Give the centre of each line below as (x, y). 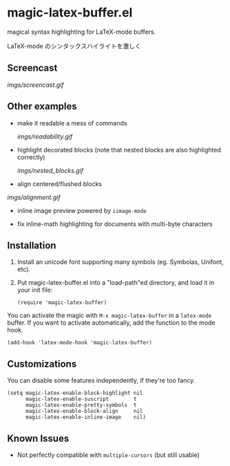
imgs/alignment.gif (34, 197)
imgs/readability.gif (45, 136)
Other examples (42, 107)
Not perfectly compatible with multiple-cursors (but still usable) (108, 455)
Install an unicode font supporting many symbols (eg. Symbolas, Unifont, (120, 262)
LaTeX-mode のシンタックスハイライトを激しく (74, 45)
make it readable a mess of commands (72, 123)
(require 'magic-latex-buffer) (62, 303)
